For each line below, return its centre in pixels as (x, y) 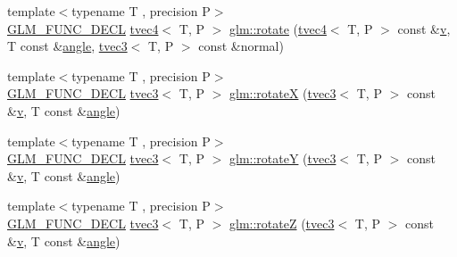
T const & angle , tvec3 (67, 46)
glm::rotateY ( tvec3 (283, 158)
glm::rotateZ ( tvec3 (282, 223)
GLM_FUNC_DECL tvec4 (83, 28)
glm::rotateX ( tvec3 (283, 93)
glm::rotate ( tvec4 (278, 28)
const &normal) (241, 46)
